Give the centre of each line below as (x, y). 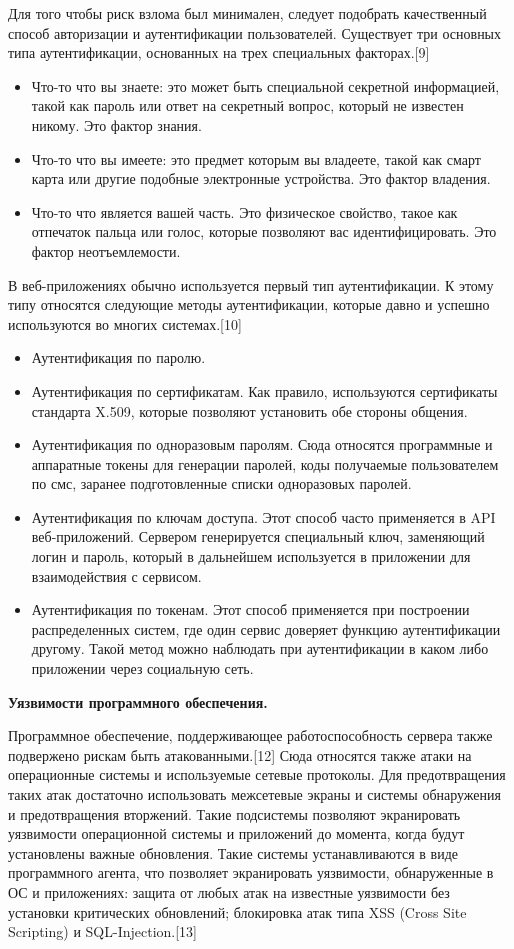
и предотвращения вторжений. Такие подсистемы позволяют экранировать (234, 813)
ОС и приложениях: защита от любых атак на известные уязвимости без (229, 891)
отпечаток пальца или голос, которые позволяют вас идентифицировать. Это (264, 231)
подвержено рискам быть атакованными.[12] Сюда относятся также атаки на (240, 754)
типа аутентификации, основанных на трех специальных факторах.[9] (219, 52)
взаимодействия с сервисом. (116, 575)
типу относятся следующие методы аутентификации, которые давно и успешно (249, 304)
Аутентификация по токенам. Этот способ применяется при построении (250, 609)
